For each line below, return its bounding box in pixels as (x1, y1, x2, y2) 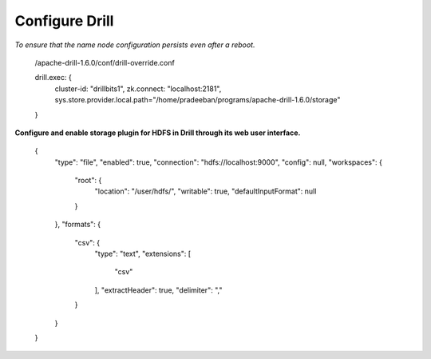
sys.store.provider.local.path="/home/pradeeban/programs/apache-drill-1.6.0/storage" (54, 95, 341, 105)
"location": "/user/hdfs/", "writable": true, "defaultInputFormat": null (94, 186, 317, 196)
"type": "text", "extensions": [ (94, 249, 192, 259)
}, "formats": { (54, 220, 101, 229)
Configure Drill (14, 12, 114, 30)
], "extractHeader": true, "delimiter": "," (94, 285, 223, 295)
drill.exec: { (34, 73, 72, 82)
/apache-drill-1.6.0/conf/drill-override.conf (34, 58, 175, 67)
